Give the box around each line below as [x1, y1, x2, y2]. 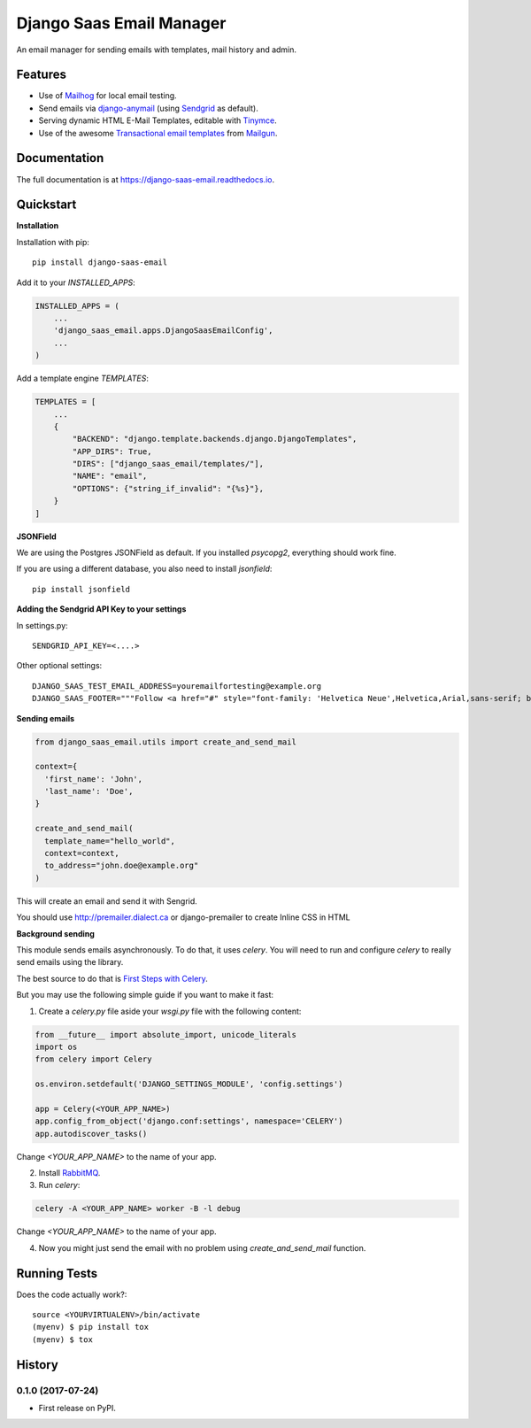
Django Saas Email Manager [16, 13, 227, 33]
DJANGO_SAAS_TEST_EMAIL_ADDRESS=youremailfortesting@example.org [32, 681, 322, 691]
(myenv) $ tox [32, 1334, 93, 1345]
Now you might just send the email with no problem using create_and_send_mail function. [38, 1242, 366, 1253]
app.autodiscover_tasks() [35, 1129, 148, 1139]
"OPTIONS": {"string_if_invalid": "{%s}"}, [72, 483, 265, 493]
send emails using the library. [16, 957, 124, 968]
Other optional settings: [16, 660, 103, 671]
